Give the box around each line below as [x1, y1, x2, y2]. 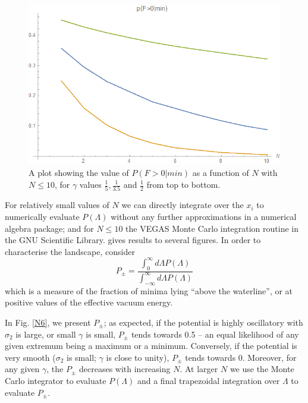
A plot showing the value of [29, 166, 129, 179]
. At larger [180, 363, 218, 375]
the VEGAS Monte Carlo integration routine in [125, 222, 299, 234]
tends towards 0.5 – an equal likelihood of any [131, 328, 299, 340]
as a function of [192, 166, 249, 179]
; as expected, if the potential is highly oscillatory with [103, 316, 303, 328]
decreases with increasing [79, 363, 171, 375]
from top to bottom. [146, 178, 221, 190]
